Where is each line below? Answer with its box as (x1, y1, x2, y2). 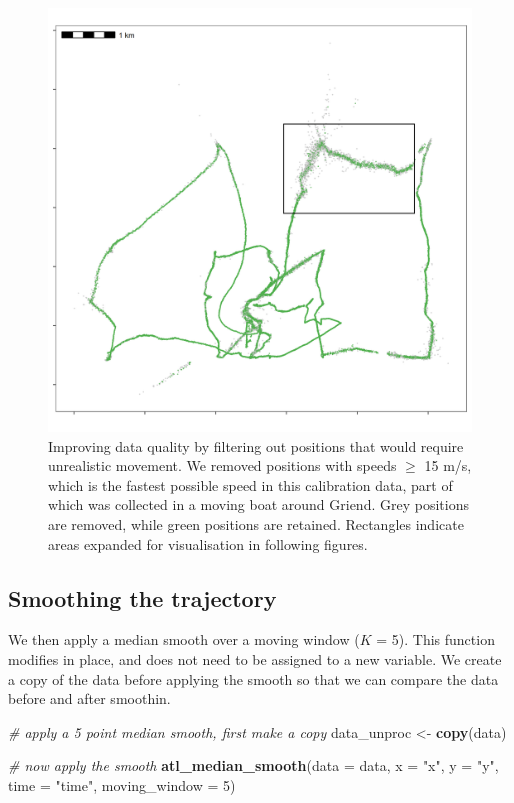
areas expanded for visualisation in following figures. (48, 533, 368, 554)
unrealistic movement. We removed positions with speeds (48, 455, 397, 476)
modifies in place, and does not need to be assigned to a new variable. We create (8, 648, 502, 669)
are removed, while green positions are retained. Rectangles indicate (48, 513, 464, 534)
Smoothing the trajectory (8, 582, 277, 613)
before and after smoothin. (8, 688, 171, 709)
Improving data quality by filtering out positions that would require (48, 435, 464, 456)
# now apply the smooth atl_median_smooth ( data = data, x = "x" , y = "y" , (8, 755, 499, 776)
